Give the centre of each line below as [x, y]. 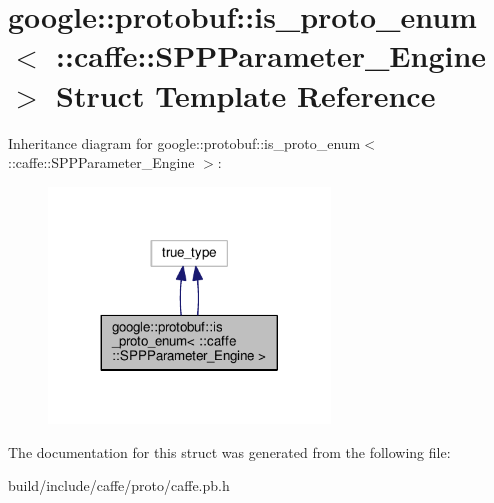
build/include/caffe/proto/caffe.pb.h [119, 485]
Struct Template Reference [246, 94]
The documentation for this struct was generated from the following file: [229, 451]
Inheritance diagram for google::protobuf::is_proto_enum [184, 142]
